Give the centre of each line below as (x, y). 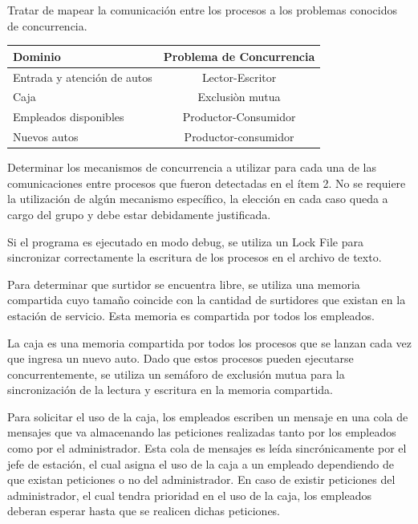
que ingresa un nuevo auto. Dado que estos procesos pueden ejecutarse (181, 358)
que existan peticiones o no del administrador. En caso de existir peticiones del (201, 479)
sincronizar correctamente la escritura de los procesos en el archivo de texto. (195, 257)
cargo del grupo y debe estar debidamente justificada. (139, 214)
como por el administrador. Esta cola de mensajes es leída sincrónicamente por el (207, 448)
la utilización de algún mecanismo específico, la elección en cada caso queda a (198, 199)
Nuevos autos (46, 137)
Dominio (37, 56)
